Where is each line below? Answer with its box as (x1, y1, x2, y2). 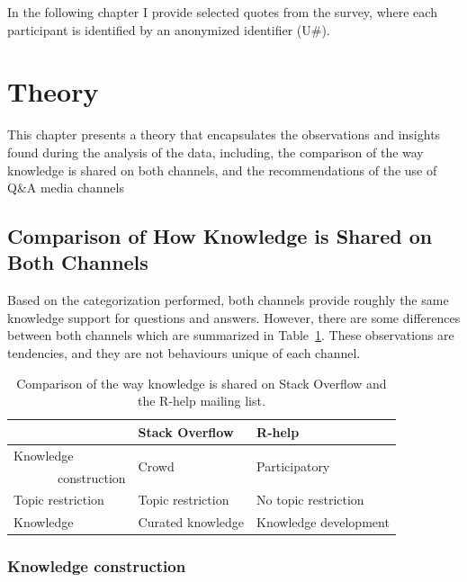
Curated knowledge (138, 513, 245, 532)
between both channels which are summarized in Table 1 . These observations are (7, 326, 454, 345)
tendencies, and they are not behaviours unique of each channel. (7, 344, 361, 363)
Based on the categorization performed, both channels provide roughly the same (7, 291, 449, 309)
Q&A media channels (7, 178, 124, 197)
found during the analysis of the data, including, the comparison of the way (7, 142, 424, 161)
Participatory (256, 457, 330, 476)
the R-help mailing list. (138, 391, 265, 410)
